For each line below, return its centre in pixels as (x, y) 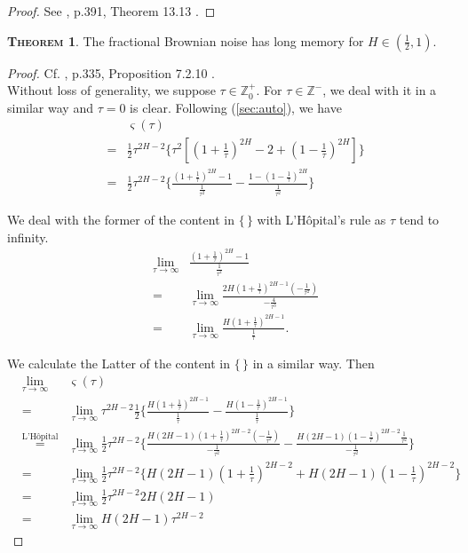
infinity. (28, 237)
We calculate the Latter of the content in (119, 363)
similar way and (50, 107)
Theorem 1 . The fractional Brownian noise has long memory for (186, 40)
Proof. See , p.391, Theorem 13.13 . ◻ (111, 11)
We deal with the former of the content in (121, 219)
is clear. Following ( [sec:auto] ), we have (236, 107)
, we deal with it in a (380, 90)
